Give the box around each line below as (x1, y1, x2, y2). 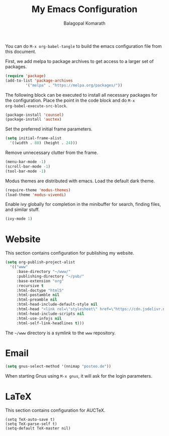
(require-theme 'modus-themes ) (5, 187, 71, 192)
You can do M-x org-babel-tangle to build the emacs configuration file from (5, 43, 162, 49)
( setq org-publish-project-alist (5, 260, 75, 265)
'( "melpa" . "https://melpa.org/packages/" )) (25, 83, 123, 88)
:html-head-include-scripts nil (16, 311, 84, 316)
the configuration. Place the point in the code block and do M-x (5, 97, 135, 103)
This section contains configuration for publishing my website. (5, 250, 134, 256)
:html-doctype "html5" (16, 288, 64, 293)
